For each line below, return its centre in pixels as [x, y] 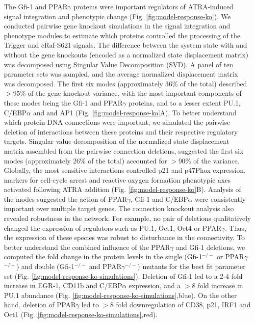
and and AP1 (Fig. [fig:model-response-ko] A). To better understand [135, 112]
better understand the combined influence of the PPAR [87, 247]
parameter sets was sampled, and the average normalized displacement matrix [121, 74]
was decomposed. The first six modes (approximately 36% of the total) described [126, 83]
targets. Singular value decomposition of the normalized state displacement [117, 141]
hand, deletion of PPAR [40, 305]
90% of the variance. [209, 160]
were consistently [220, 199]
